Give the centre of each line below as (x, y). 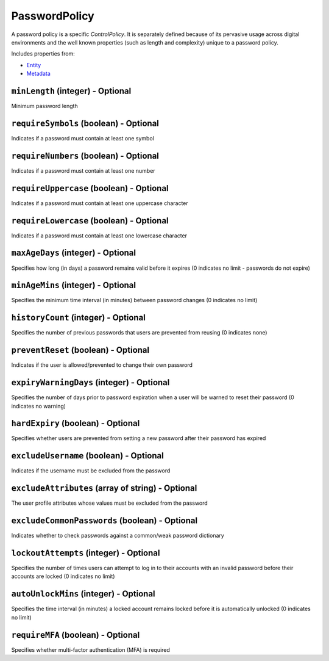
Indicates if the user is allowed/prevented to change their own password (102, 365)
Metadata (39, 74)
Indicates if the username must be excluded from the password (91, 471)
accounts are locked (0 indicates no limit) (63, 576)
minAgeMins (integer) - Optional (74, 285)
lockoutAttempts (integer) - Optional (86, 553)
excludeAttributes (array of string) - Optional (104, 488)
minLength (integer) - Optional (71, 91)
